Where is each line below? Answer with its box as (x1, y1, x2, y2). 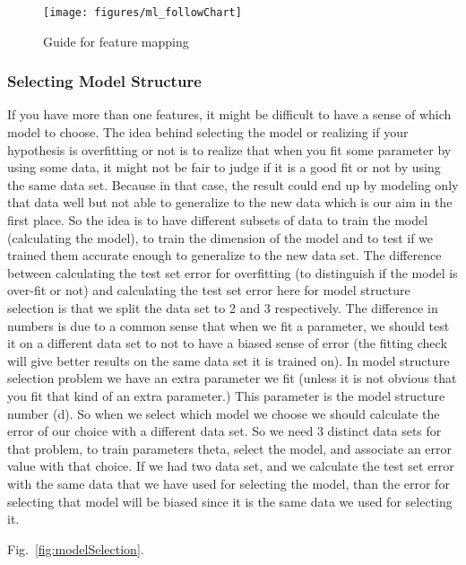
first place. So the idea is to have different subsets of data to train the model (7, 211, 428, 230)
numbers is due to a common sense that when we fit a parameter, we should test (7, 316, 450, 335)
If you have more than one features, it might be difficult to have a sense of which (7, 105, 452, 124)
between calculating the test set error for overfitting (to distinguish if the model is (7, 263, 458, 282)
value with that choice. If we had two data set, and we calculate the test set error (7, 456, 454, 475)
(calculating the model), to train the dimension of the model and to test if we (7, 228, 434, 247)
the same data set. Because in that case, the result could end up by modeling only (7, 175, 459, 194)
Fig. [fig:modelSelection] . (7, 539, 144, 558)
